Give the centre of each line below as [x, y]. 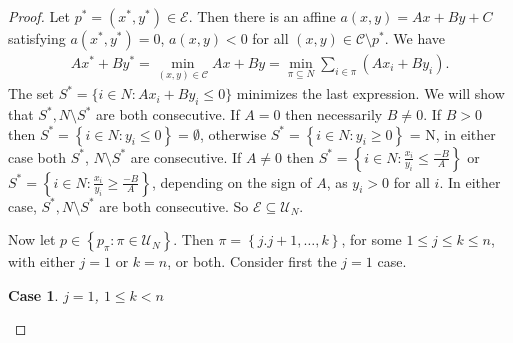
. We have [415, 38]
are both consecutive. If [168, 114]
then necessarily [334, 114]
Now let [32, 239]
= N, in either [452, 133]
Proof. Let [39, 16]
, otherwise [233, 133]
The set [31, 93]
